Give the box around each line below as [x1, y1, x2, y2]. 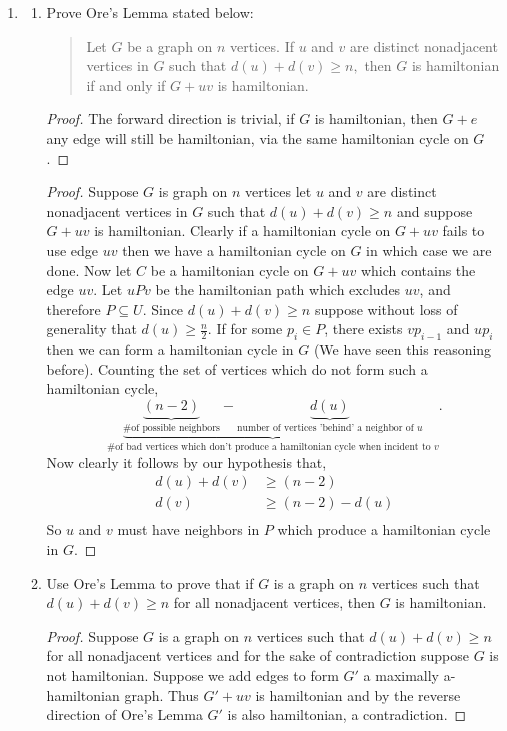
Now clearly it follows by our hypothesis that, [46, 451, 327, 472]
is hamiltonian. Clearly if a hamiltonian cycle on [94, 220, 391, 241]
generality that [46, 318, 137, 339]
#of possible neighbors [123, 422, 220, 433]
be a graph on [127, 35, 213, 56]
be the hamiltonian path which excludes [155, 279, 401, 300]
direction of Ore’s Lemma [46, 704, 203, 725]
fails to [442, 220, 485, 241]
